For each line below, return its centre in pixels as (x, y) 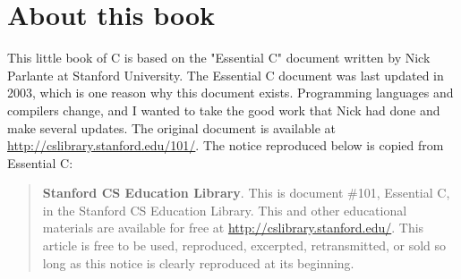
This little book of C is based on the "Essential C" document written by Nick (219, 58)
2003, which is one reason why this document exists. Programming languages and (230, 93)
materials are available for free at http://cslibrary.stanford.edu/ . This (233, 228)
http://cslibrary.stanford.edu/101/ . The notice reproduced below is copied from (226, 145)
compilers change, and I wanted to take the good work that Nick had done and (224, 110)
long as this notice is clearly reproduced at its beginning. (198, 262)
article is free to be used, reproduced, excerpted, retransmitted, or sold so (244, 245)
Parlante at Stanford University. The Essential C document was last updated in (226, 75)
